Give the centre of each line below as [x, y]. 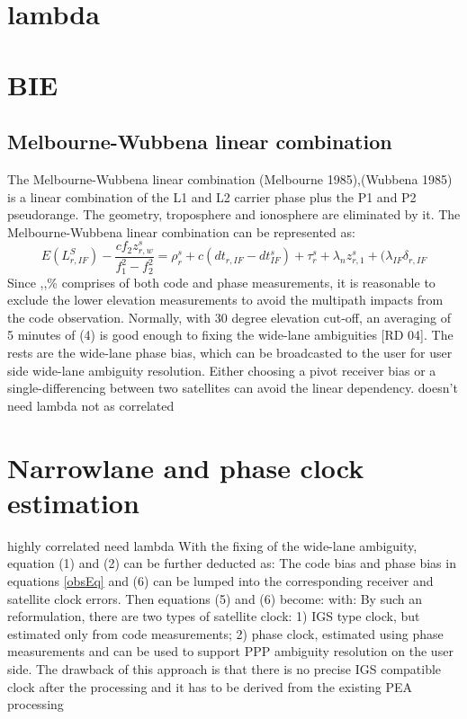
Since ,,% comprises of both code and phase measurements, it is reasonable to [221, 282]
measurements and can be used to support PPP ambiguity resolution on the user [230, 651]
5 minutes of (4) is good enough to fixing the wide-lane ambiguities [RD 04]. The [230, 335]
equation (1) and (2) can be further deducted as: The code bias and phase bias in [232, 563]
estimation [73, 502]
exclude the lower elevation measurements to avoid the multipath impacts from [225, 300]
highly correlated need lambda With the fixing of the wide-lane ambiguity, [212, 545]
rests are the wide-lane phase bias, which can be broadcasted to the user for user [230, 353]
